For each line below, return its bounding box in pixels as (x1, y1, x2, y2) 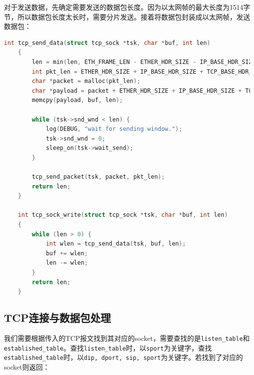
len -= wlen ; (45, 259, 88, 267)
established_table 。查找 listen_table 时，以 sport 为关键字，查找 (4, 342, 212, 353)
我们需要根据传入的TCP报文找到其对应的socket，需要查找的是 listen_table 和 (4, 333, 250, 343)
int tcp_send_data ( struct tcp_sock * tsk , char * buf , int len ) (4, 39, 211, 46)
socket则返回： (4, 361, 50, 372)
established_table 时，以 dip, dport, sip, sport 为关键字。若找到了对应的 (4, 352, 243, 362)
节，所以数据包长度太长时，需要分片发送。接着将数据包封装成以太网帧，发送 (4, 11, 250, 21)
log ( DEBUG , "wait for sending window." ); (45, 125, 183, 133)
